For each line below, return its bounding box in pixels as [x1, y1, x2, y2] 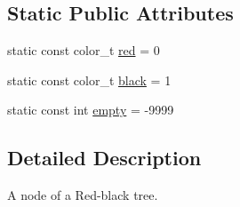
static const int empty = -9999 [7, 100, 174, 119]
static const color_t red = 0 [7, 41, 160, 60]
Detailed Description [7, 144, 202, 171]
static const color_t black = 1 [7, 70, 172, 89]
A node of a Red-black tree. [7, 186, 158, 204]
